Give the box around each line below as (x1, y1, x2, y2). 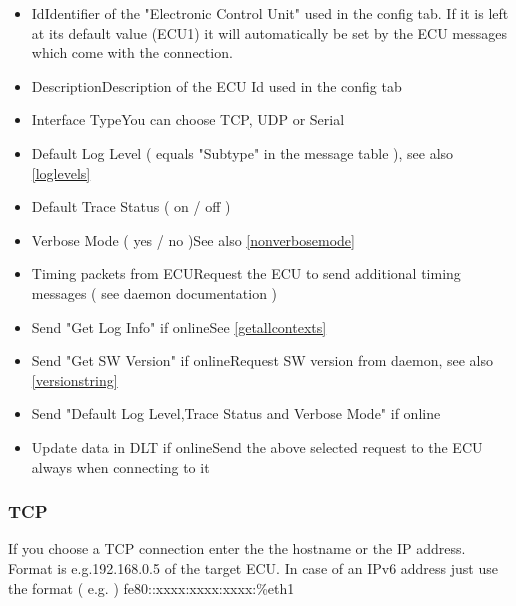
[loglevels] (31, 162, 91, 183)
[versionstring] (31, 369, 118, 390)
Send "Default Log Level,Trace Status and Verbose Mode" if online (31, 403, 441, 424)
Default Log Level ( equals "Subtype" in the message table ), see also (31, 142, 454, 163)
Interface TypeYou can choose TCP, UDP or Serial (31, 109, 345, 130)
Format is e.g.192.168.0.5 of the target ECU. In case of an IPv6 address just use (8, 557, 498, 578)
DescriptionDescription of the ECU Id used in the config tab (31, 75, 402, 96)
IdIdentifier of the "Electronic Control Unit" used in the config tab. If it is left (31, 3, 509, 23)
